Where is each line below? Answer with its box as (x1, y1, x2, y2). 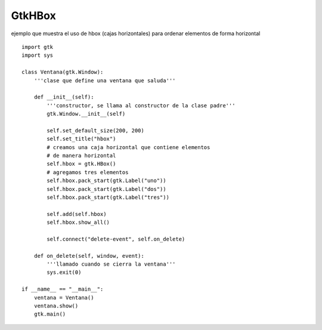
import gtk (21, 44, 54, 50)
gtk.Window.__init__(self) (47, 110, 126, 118)
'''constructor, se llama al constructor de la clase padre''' (47, 102, 236, 109)
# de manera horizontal (47, 152, 116, 159)
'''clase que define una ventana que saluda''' (33, 77, 176, 84)
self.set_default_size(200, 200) (47, 127, 144, 134)
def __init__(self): (33, 94, 94, 101)
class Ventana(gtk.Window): (21, 69, 104, 76)
